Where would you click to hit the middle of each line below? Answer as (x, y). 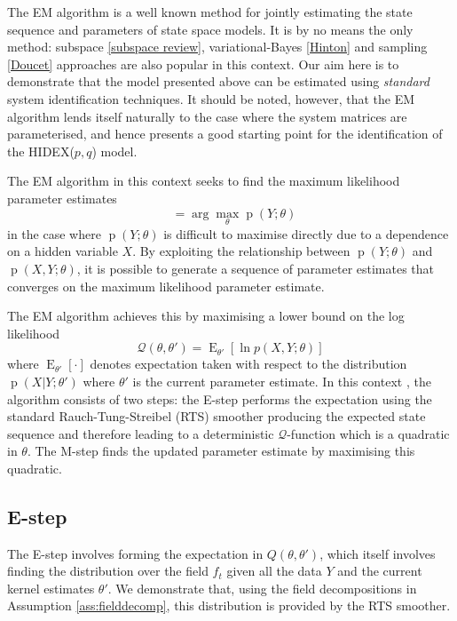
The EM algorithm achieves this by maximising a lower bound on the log (206, 316)
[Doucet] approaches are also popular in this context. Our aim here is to (203, 64)
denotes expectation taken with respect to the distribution (248, 364)
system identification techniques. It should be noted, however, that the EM (211, 98)
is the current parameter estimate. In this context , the (282, 381)
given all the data (274, 571)
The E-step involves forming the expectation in (135, 553)
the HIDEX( (41, 151)
